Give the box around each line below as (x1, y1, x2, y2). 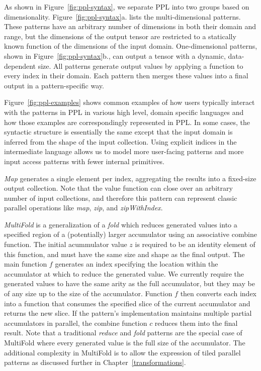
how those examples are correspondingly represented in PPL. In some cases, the (4, 116, 250, 127)
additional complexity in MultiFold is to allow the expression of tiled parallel (4, 347, 241, 357)
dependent (4, 60, 36, 71)
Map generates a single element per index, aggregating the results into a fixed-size (4, 173, 256, 183)
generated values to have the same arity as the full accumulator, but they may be (4, 278, 255, 289)
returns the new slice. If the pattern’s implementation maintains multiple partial (4, 308, 252, 318)
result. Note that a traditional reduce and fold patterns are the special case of (4, 327, 242, 338)
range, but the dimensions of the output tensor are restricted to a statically (4, 31, 236, 41)
